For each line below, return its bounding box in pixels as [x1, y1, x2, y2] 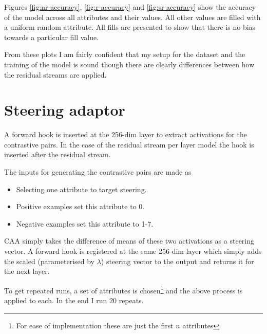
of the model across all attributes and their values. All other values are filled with [4, 11, 261, 22]
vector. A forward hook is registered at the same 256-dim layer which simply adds [4, 246, 262, 256]
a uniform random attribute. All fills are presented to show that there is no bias [4, 22, 256, 32]
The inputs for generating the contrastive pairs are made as [4, 166, 192, 177]
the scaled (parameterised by [4, 255, 94, 266]
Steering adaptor [4, 99, 125, 120]
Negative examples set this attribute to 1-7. [16, 218, 154, 229]
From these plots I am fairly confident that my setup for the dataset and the [4, 49, 245, 60]
